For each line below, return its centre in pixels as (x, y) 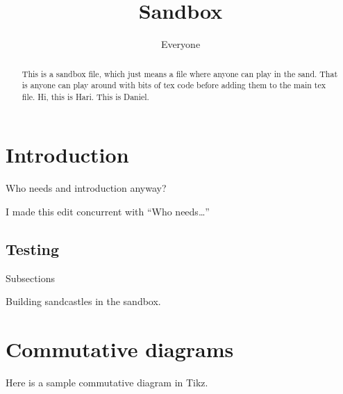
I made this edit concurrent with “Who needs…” (108, 212)
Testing (32, 249)
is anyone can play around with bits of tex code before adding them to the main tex (174, 85)
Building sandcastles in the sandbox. (83, 301)
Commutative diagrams (120, 349)
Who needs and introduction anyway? (86, 188)
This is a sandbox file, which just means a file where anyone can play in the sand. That (180, 73)
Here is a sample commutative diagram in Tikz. (107, 383)
